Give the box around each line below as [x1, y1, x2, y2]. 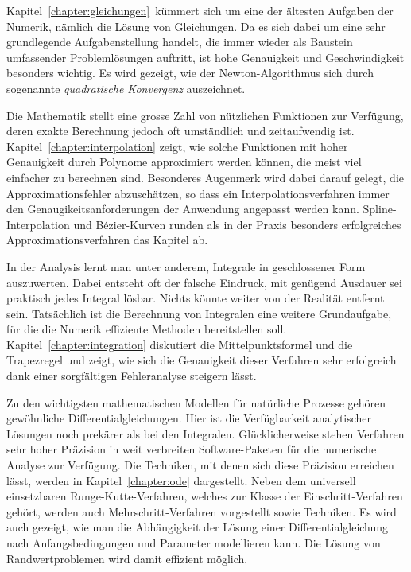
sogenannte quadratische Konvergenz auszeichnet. [6, 80, 246, 96]
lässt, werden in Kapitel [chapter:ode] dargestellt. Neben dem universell [6, 472, 356, 488]
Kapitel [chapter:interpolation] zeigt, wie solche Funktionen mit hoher [6, 138, 348, 154]
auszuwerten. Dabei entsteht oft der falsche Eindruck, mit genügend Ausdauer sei [6, 274, 402, 290]
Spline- [363, 200, 397, 217]
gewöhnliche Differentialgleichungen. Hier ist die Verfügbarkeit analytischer [6, 410, 372, 426]
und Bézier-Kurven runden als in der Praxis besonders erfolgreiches [73, 216, 401, 232]
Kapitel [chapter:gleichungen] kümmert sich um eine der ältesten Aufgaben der [6, 2, 394, 18]
